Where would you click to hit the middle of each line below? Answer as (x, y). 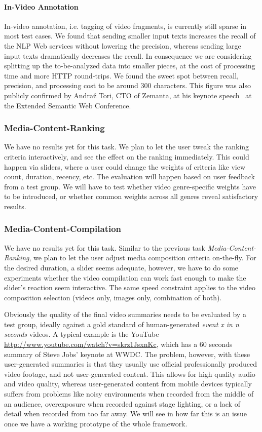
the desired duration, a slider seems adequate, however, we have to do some (121, 267)
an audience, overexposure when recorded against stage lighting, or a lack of (122, 403)
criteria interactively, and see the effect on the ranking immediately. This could (127, 156)
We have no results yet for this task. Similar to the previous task (105, 247)
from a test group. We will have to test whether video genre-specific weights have (130, 186)
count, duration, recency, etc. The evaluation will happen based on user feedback (129, 176)
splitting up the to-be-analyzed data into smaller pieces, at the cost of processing (130, 66)
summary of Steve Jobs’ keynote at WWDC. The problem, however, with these (127, 354)
